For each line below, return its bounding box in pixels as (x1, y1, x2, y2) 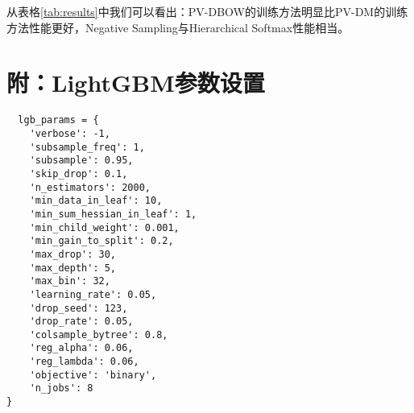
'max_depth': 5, (29, 262, 117, 274)
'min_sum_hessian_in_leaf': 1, (29, 208, 197, 220)
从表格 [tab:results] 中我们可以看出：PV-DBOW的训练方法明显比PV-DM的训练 (6, 3, 408, 19)
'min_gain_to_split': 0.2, (29, 235, 174, 247)
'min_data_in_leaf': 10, (29, 195, 163, 207)
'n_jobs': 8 (29, 382, 93, 394)
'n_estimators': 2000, (29, 181, 151, 193)
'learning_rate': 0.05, (29, 288, 157, 300)
